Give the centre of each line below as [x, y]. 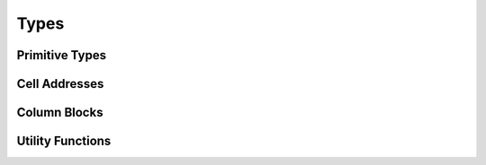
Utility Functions [64, 141]
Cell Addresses [60, 84]
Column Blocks [60, 113]
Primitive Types [62, 55]
